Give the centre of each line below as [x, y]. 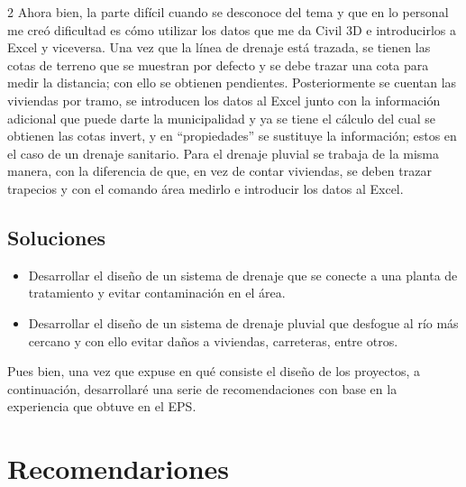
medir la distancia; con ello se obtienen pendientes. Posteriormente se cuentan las [232, 83]
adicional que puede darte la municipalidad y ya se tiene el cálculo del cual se [222, 118]
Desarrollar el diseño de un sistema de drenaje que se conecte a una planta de [243, 275]
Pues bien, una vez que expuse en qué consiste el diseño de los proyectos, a [214, 371]
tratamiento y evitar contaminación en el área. [157, 293]
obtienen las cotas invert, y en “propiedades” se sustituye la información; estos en [232, 136]
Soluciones [57, 237]
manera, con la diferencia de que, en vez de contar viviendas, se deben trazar [219, 171]
